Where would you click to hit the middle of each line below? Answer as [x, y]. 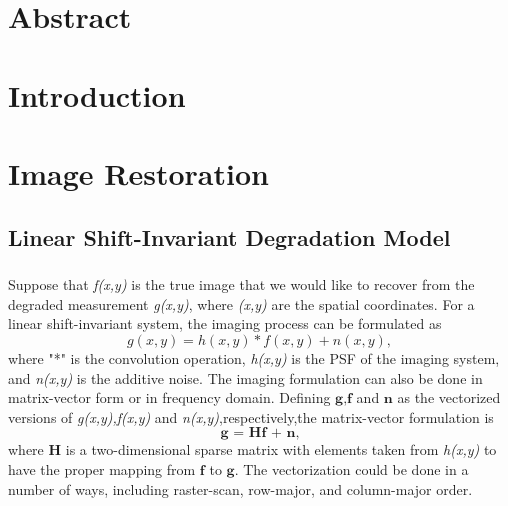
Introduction [97, 94]
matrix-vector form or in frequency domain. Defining [169, 397]
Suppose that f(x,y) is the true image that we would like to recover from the [241, 284]
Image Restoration [138, 172]
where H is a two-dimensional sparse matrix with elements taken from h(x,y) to [252, 449]
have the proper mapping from [102, 469]
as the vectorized [449, 397]
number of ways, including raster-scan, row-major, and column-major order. [240, 488]
